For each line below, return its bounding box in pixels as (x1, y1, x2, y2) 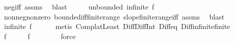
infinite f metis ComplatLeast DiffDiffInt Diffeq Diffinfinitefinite (4, 21, 230, 31)
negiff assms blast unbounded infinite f (4, 1, 154, 11)
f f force (4, 30, 76, 41)
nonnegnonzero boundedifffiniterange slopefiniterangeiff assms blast (4, 11, 225, 21)
